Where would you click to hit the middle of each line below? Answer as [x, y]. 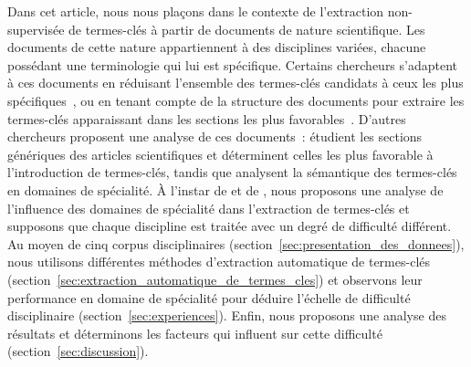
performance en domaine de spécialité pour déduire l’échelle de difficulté [209, 297]
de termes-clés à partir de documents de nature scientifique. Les [247, 29]
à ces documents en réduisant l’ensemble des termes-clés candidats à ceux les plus [235, 83]
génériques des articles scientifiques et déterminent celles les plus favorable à [220, 154]
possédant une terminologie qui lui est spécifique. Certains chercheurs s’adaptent [233, 64]
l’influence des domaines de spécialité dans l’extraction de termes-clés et [209, 208]
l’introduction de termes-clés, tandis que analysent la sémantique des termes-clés [232, 172]
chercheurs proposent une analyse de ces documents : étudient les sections [215, 136]
